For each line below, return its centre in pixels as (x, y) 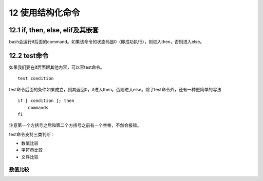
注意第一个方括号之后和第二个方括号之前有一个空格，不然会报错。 (75, 125)
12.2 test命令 (29, 55)
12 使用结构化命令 (45, 13)
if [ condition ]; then (46, 101)
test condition (36, 79)
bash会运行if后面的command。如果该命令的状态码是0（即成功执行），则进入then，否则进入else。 (107, 42)
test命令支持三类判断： (32, 134)
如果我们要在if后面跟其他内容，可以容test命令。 (57, 67)
